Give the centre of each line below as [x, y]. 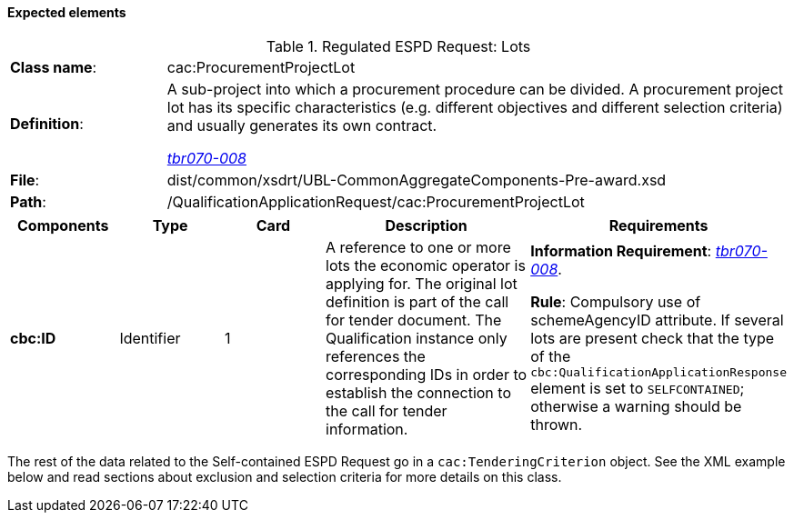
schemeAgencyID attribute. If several [657, 320]
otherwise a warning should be [636, 407]
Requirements [658, 225]
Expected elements [67, 12]
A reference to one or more [418, 247]
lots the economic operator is [426, 265]
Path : [28, 201]
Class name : [54, 67]
